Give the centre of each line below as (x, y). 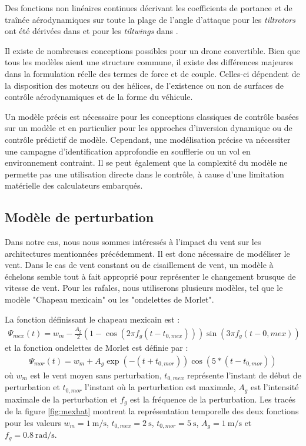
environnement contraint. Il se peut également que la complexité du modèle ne (146, 162)
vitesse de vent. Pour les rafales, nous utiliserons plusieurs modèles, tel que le (144, 288)
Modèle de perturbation (79, 217)
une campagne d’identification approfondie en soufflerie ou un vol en (128, 151)
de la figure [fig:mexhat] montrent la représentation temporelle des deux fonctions (152, 411)
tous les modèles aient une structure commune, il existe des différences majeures (149, 62)
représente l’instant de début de (244, 375)
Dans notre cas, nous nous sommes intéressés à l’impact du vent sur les (133, 242)
